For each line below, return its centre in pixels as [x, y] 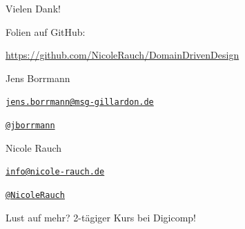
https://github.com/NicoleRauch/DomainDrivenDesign [122, 55]
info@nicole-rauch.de [55, 172]
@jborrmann [30, 126]
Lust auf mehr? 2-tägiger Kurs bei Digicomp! [101, 217]
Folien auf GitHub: [46, 31]
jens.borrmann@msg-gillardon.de [80, 102]
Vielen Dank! [33, 8]
